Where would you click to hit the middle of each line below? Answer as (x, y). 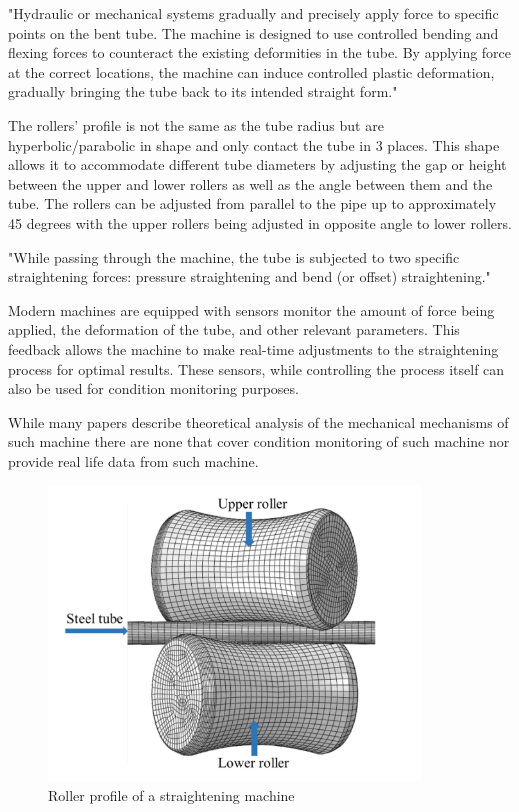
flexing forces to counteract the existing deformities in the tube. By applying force (260, 52)
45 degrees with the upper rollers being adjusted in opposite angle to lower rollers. (260, 222)
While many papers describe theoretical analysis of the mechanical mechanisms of (258, 421)
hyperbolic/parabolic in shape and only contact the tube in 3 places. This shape (254, 144)
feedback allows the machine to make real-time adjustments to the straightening (253, 348)
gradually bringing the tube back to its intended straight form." (203, 91)
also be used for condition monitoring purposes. (153, 388)
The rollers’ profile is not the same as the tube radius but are (196, 124)
